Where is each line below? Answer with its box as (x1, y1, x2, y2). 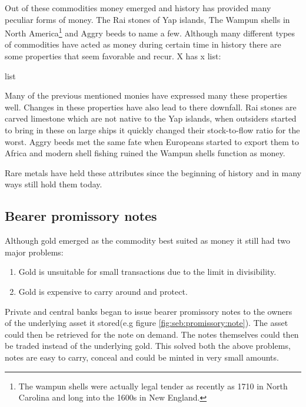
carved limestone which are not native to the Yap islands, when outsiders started (5, 112, 297, 125)
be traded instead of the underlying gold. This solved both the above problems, (5, 339, 291, 352)
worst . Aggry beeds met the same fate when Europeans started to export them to (5, 135, 300, 147)
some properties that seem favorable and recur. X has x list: (5, 50, 221, 62)
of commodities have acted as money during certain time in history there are (5, 38, 281, 51)
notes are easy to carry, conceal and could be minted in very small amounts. (5, 351, 279, 363)
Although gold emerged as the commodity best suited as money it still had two (5, 234, 290, 247)
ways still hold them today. (5, 178, 102, 190)
